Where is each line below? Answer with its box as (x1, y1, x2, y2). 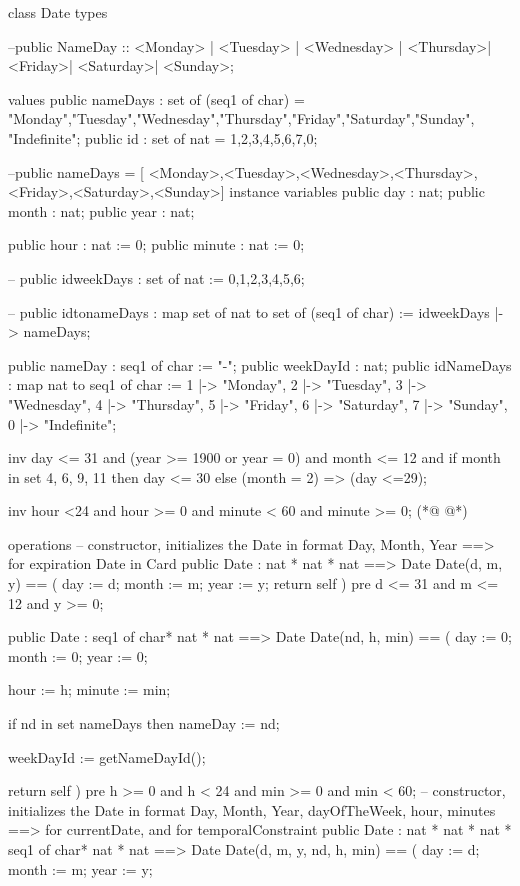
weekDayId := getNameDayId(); (8, 746, 206, 767)
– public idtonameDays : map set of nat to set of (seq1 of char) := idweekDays (8, 301, 490, 322)
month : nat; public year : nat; (8, 200, 195, 221)
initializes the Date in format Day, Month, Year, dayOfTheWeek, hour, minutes (8, 799, 496, 820)
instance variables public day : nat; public (229, 181, 485, 202)
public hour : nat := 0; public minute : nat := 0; (8, 234, 305, 255)
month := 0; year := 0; (8, 645, 148, 666)
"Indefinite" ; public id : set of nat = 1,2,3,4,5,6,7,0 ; (8, 127, 318, 148)
